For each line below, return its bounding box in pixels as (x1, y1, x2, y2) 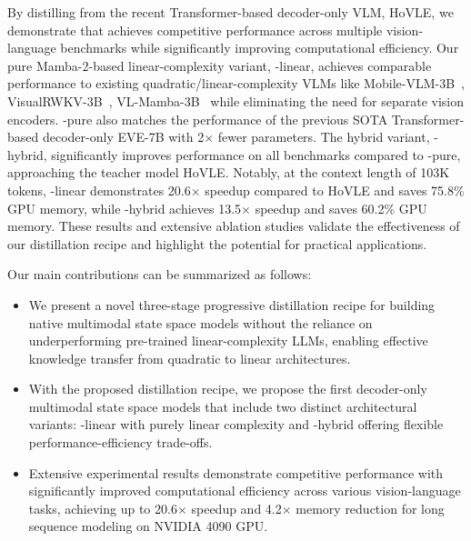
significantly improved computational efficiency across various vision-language (28, 481, 461, 500)
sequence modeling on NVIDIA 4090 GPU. (28, 516, 268, 536)
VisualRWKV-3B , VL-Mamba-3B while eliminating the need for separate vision (7, 91, 464, 110)
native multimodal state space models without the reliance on (28, 313, 373, 332)
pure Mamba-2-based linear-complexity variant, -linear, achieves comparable (7, 55, 432, 75)
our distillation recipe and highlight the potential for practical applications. (7, 234, 427, 253)
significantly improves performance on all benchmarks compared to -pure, (51, 145, 461, 164)
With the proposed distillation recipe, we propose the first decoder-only (28, 379, 427, 398)
